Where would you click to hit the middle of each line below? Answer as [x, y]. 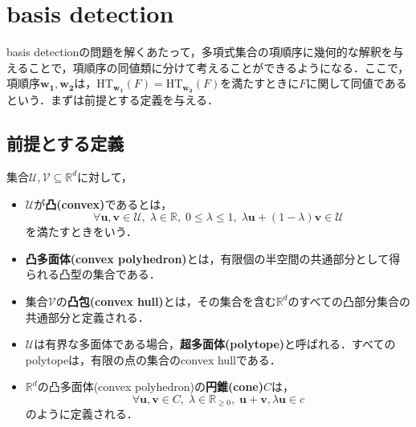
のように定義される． [82, 414]
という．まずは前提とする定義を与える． [113, 100]
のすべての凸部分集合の [349, 301]
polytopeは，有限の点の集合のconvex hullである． [153, 359]
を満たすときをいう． [81, 232]
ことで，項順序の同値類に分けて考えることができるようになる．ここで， [219, 67]
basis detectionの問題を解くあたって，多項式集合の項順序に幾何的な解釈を [200, 52]
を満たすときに [260, 83]
